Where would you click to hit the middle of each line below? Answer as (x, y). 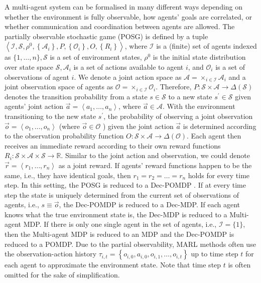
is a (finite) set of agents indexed (207, 46)
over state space (29, 66)
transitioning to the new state (50, 116)
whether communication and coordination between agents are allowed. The (120, 26)
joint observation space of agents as (59, 87)
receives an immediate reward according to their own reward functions (113, 145)
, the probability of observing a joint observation (178, 116)
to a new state (190, 96)
